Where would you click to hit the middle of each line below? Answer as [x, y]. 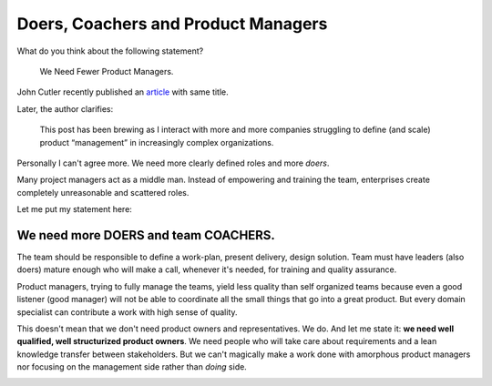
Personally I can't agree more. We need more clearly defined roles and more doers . [173, 163]
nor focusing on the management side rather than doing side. [132, 367]
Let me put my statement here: [74, 209]
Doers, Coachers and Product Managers [172, 24]
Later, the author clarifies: [65, 108]
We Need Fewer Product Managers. [107, 71]
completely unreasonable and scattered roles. [103, 192]
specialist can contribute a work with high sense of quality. [127, 312]
